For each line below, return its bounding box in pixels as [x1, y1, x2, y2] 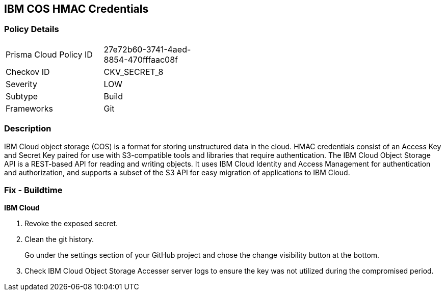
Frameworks [6, 103, 53, 114]
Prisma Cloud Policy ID [6, 49, 93, 60]
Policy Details [4, 24, 59, 35]
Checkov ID [6, 66, 50, 77]
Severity [6, 78, 37, 89]
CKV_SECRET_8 [103, 66, 164, 77]
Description [4, 123, 51, 134]
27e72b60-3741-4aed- [103, 44, 191, 55]
